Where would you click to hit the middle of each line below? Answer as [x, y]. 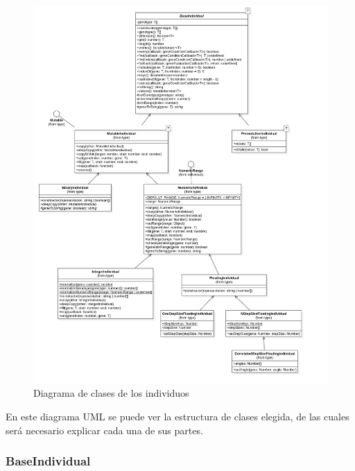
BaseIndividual [48, 461]
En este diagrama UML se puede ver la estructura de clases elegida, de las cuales [177, 416]
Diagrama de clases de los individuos [111, 393]
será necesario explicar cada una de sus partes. [104, 430]
